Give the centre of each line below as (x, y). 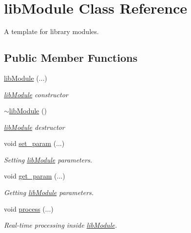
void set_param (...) (34, 143)
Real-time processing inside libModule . (60, 225)
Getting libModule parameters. (49, 192)
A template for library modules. (51, 31)
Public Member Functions (71, 58)
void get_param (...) (35, 176)
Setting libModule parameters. (48, 159)
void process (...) (29, 208)
